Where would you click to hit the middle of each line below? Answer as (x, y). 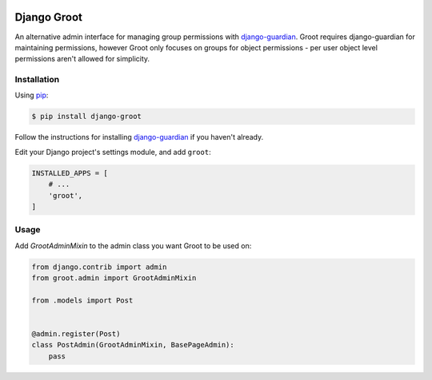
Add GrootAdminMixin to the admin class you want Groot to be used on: (133, 245)
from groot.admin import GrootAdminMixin (114, 278)
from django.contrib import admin (99, 267)
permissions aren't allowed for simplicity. (82, 59)
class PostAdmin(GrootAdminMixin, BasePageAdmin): (133, 345)
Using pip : (32, 95)
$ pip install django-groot (86, 117)
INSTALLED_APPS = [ (70, 173)
